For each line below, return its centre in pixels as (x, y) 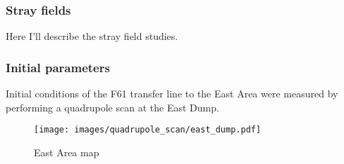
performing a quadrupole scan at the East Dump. (112, 107)
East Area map (67, 152)
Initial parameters (58, 67)
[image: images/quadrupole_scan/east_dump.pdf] (148, 130)
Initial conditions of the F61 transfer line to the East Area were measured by (172, 94)
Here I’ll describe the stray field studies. (92, 36)
